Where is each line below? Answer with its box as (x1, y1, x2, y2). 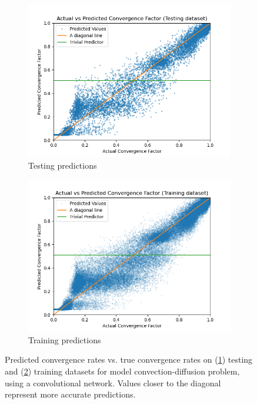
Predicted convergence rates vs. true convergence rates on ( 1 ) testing (5, 353, 253, 366)
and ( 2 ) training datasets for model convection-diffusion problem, (5, 364, 240, 377)
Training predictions (28, 333, 101, 346)
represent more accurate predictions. (5, 388, 136, 400)
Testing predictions (28, 159, 97, 171)
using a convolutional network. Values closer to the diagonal (5, 376, 221, 389)
